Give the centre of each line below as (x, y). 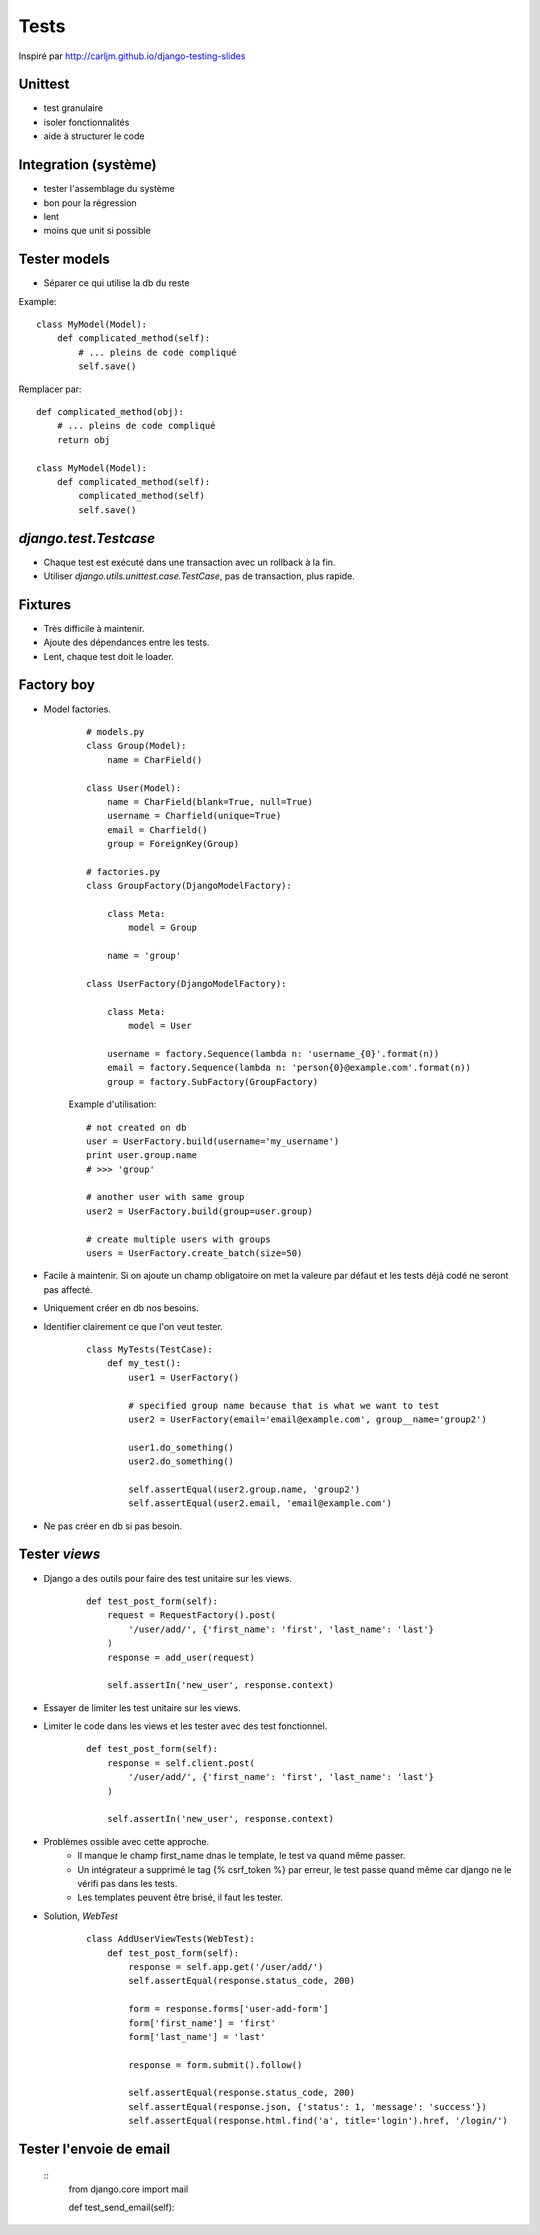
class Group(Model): (136, 746)
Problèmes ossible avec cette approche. (126, 1841)
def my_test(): (144, 1363)
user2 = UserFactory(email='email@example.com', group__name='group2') (307, 1419)
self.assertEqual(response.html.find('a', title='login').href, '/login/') (318, 2121)
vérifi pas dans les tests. (127, 1883)
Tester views (59, 1554)
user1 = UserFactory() (184, 1377)
